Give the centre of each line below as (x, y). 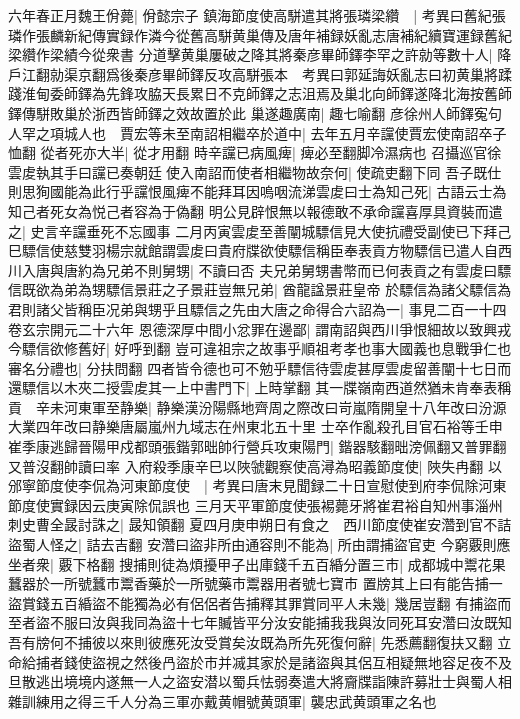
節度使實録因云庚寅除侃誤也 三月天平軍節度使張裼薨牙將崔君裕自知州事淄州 (255, 504)
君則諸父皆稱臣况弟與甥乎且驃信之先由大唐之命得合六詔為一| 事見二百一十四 (257, 308)
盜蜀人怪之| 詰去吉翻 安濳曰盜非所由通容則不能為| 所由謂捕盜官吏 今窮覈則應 (259, 544)
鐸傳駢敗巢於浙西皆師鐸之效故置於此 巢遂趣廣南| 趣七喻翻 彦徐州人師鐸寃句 (255, 112)
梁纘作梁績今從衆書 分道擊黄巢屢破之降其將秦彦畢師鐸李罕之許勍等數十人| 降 (260, 54)
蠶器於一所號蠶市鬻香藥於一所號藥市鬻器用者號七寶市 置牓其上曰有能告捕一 (255, 583)
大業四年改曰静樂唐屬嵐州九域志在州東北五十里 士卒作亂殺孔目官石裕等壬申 (255, 426)
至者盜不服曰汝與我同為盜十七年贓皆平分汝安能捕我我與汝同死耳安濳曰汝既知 (260, 622)
